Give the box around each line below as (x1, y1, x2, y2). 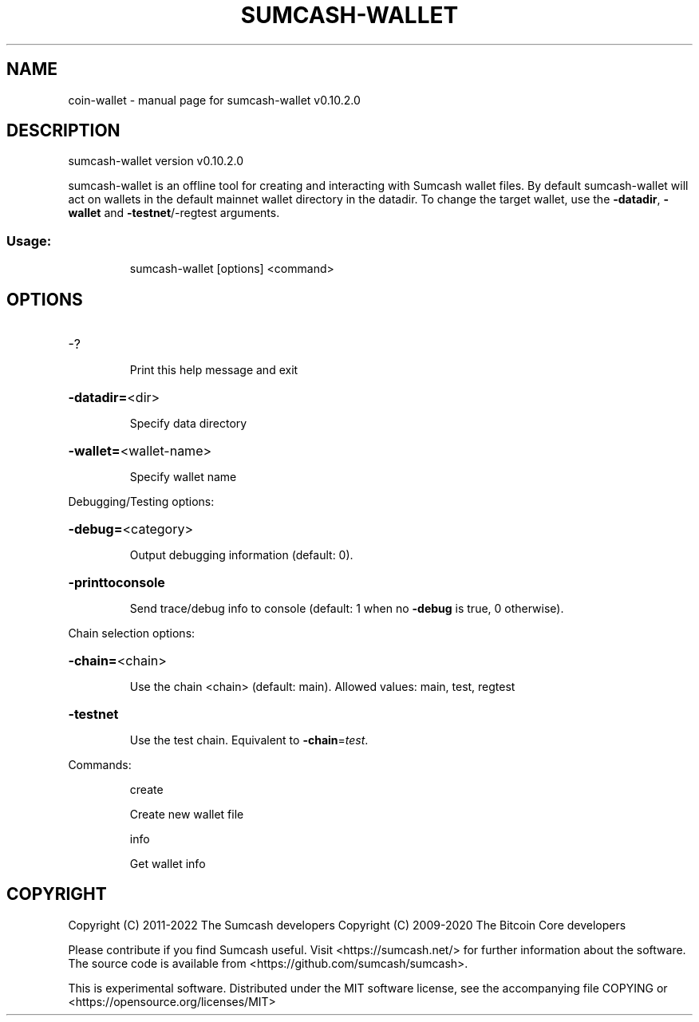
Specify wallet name (129, 470, 237, 484)
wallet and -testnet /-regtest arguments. (68, 206, 280, 220)
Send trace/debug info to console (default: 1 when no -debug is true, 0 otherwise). (129, 602, 564, 616)
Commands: (68, 758, 132, 772)
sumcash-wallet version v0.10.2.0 (68, 154, 244, 168)
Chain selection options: (68, 626, 195, 641)
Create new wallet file (129, 807, 244, 822)
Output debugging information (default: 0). (129, 548, 353, 562)
